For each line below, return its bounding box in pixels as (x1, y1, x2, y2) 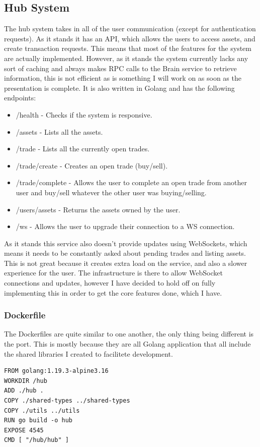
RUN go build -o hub (4, 417, 73, 424)
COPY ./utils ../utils (4, 407, 80, 414)
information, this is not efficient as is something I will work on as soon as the (4, 73, 241, 83)
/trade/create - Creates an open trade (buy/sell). (16, 160, 168, 171)
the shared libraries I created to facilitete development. (4, 348, 173, 359)
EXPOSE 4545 (4, 426, 44, 434)
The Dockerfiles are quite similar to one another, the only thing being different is (4, 328, 254, 339)
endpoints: (4, 92, 36, 103)
